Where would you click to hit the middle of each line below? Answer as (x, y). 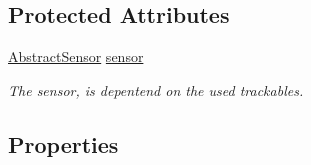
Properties (63, 143)
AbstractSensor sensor (76, 56)
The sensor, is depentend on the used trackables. (156, 89)
